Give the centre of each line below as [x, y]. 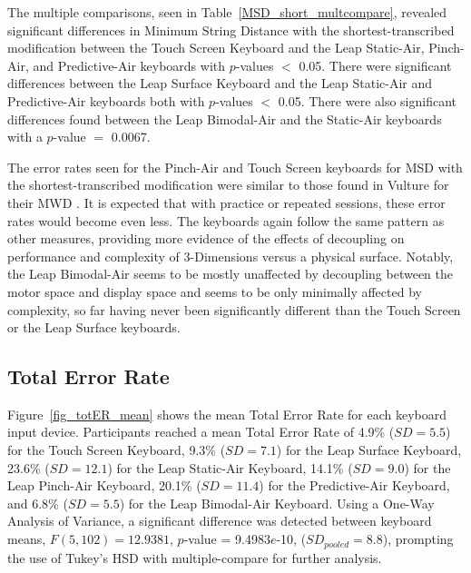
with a [25, 137]
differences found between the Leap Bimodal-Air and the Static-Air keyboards [225, 119]
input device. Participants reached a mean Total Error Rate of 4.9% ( [201, 432]
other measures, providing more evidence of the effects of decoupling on [206, 238]
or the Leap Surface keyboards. [94, 327]
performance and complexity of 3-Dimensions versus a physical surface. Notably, [231, 256]
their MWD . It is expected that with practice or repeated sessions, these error [226, 202]
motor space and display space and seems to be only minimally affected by [215, 291]
